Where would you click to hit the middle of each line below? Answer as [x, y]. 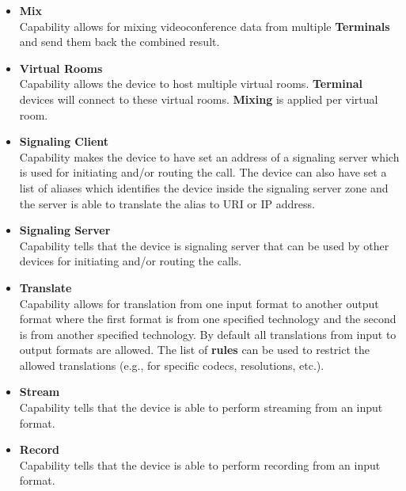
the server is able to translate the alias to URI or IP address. [167, 203]
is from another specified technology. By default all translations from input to [208, 334]
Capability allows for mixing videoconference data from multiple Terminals [205, 26]
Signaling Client [64, 141]
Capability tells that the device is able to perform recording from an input [200, 464]
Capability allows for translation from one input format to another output [199, 303]
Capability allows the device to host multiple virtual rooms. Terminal [191, 84]
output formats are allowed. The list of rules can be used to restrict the [194, 350]
